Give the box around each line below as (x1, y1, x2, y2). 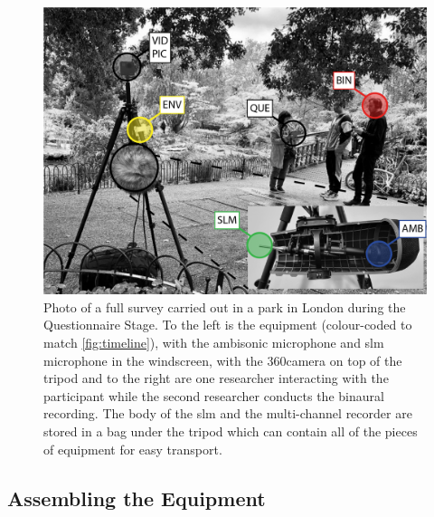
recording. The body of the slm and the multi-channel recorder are (43, 404, 412, 423)
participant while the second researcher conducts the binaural (43, 386, 384, 405)
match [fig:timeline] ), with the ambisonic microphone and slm (43, 332, 384, 351)
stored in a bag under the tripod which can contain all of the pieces (43, 421, 418, 440)
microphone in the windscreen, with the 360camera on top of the (43, 350, 402, 369)
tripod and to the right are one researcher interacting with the (43, 369, 389, 388)
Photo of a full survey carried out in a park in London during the (43, 297, 406, 316)
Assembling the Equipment (7, 483, 266, 512)
